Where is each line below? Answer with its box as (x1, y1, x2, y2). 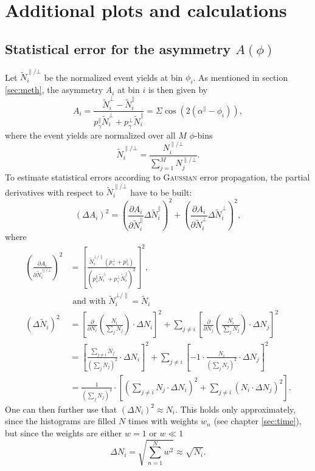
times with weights (128, 414, 198, 427)
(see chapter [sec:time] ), (213, 414, 302, 427)
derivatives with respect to (5, 185, 103, 198)
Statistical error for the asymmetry (5, 39, 231, 58)
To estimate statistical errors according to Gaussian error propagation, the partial (5, 171, 310, 184)
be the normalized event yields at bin (44, 70, 183, 83)
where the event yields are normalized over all (5, 128, 176, 141)
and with (72, 297, 106, 306)
